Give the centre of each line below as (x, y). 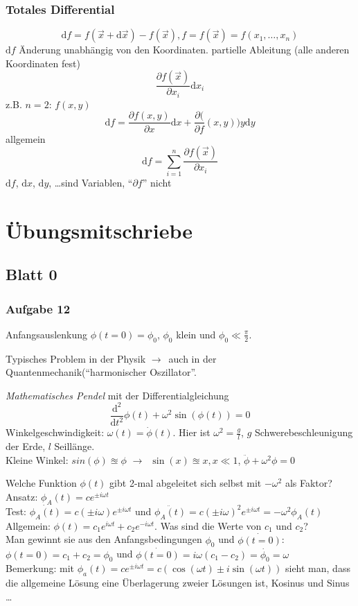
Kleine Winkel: (37, 459)
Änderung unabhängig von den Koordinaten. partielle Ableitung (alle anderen (184, 50)
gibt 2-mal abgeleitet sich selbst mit (186, 483)
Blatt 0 (32, 274)
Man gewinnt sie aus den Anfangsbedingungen (104, 539)
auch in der (193, 358)
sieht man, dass (317, 568)
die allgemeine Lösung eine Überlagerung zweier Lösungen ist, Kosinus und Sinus (178, 583)
